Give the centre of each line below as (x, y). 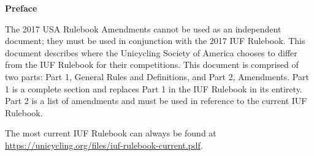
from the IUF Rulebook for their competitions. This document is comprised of (152, 65)
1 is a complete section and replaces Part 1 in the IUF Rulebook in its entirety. (154, 88)
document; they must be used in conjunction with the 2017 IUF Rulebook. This (155, 41)
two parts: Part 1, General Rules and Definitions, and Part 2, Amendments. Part (157, 76)
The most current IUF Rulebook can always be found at (111, 133)
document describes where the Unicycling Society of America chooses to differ (151, 52)
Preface (21, 8)
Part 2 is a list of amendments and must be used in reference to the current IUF (156, 101)
